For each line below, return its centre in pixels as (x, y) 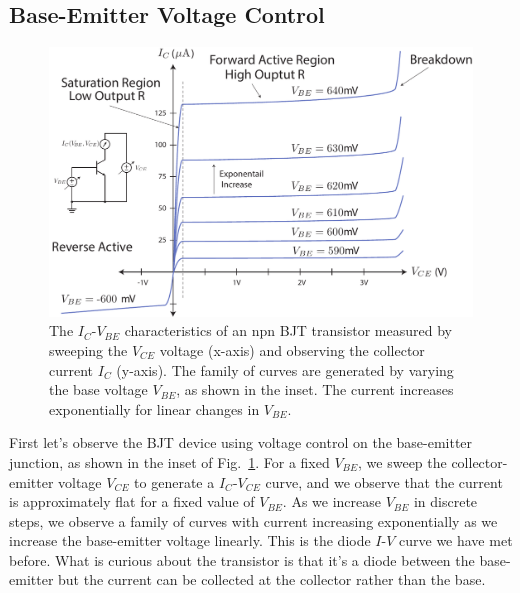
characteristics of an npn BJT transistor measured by (288, 330)
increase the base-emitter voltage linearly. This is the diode (190, 540)
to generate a (174, 481)
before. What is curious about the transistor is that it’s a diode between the (242, 559)
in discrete (445, 501)
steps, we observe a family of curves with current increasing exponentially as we (253, 520)
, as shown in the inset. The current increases (315, 389)
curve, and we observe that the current (384, 481)
